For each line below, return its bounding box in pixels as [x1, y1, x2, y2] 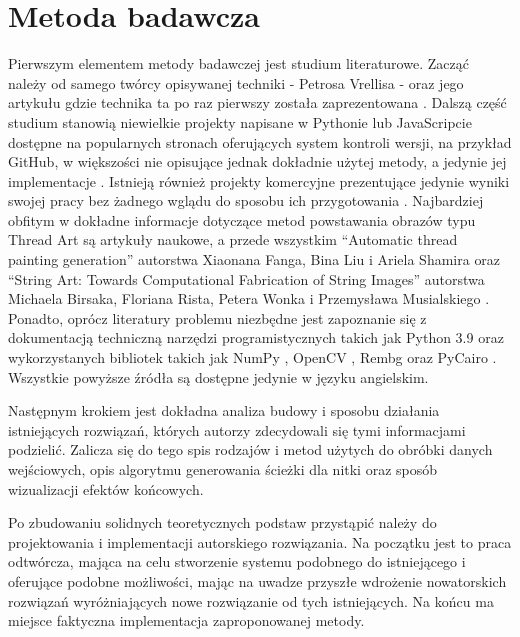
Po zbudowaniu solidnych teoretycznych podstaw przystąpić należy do [8, 512, 437, 533]
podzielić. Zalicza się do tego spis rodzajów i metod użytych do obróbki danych [8, 439, 493, 460]
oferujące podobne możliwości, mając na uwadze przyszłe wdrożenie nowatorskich [8, 570, 507, 591]
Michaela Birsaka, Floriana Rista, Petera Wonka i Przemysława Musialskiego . [8, 288, 490, 309]
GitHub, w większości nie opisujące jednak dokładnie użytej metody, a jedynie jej [8, 151, 507, 172]
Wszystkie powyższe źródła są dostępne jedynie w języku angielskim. [8, 366, 429, 387]
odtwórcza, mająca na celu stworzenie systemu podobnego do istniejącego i [8, 551, 466, 572]
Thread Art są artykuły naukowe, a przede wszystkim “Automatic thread [8, 229, 458, 250]
